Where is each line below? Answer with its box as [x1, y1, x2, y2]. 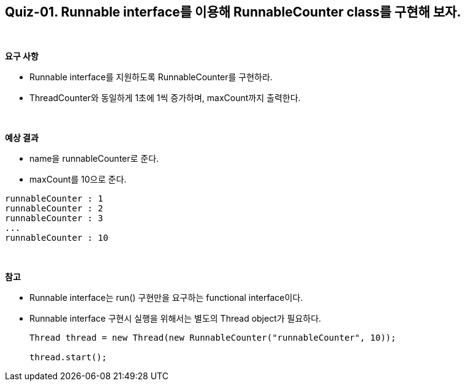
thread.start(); [29, 352, 107, 363]
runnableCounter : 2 [5, 203, 104, 214]
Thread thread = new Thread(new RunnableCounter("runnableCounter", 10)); [29, 333, 396, 343]
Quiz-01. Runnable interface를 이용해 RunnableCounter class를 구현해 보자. [5, 4, 461, 20]
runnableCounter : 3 [5, 213, 104, 224]
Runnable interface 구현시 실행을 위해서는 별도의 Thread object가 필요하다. [29, 313, 322, 324]
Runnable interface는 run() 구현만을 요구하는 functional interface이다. [29, 292, 303, 303]
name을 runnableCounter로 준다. [29, 153, 159, 164]
